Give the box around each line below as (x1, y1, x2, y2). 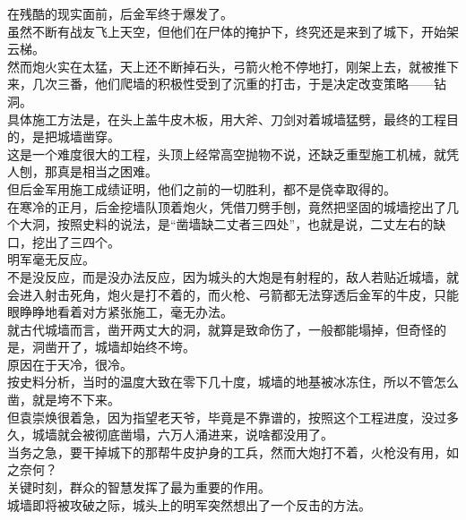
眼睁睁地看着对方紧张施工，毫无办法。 (7, 303, 233, 321)
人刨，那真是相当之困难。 (7, 162, 158, 181)
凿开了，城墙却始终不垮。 (44, 337, 195, 356)
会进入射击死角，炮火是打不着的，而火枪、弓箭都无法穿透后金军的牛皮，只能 (7, 285, 459, 303)
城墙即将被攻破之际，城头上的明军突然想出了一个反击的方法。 (7, 495, 371, 514)
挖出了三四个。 (31, 232, 120, 251)
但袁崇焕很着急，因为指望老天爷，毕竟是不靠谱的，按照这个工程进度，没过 (7, 407, 446, 426)
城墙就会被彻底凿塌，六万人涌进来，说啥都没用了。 (31, 425, 333, 444)
